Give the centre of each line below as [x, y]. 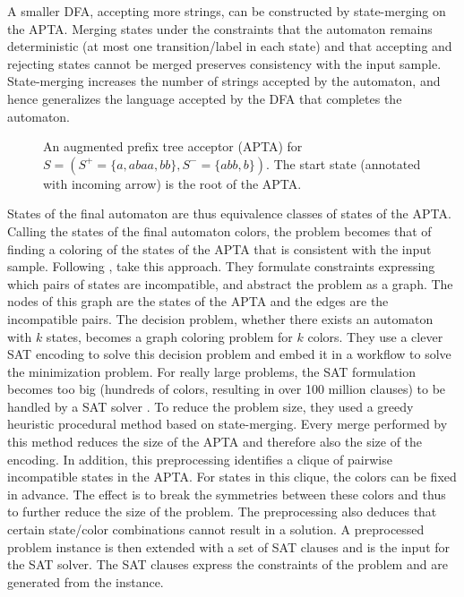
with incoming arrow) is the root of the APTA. [172, 183]
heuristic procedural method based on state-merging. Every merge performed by [228, 424]
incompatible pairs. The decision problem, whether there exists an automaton [220, 318]
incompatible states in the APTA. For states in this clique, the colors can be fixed [232, 477]
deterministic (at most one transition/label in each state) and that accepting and [230, 46]
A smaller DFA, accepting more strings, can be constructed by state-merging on [227, 11]
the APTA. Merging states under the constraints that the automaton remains [220, 28]
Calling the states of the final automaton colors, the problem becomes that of [219, 230]
